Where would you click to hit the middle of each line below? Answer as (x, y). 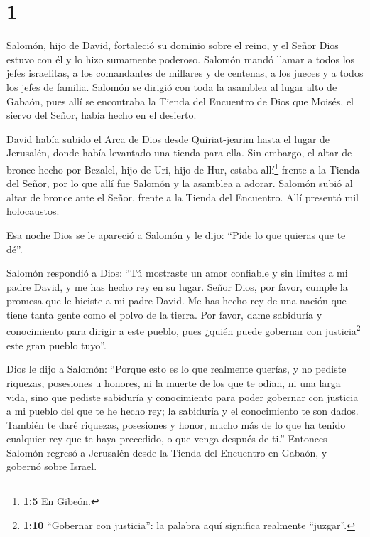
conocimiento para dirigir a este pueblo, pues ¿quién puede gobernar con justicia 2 (184, 330)
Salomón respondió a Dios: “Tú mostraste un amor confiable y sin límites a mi (177, 273)
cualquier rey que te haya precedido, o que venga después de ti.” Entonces (167, 438)
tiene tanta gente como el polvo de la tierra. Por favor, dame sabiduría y (164, 314)
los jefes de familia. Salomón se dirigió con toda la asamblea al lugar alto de (172, 86)
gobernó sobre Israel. (52, 466)
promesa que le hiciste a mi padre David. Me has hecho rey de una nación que (176, 301)
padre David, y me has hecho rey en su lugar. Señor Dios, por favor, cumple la (177, 286)
